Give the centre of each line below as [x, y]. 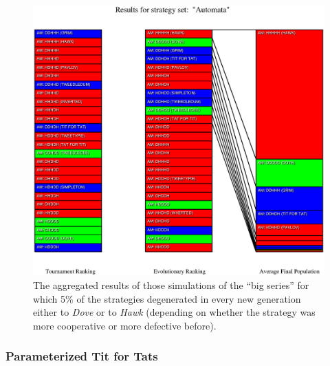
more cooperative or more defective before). [125, 325]
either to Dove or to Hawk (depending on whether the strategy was [174, 312]
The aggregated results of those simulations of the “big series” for [171, 285]
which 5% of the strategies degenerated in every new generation [167, 298]
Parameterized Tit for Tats [82, 356]
